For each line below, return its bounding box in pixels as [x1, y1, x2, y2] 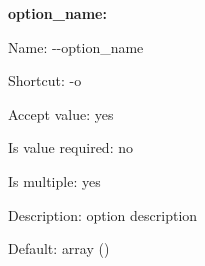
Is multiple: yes [8, 170, 101, 191]
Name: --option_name [8, 36, 144, 57]
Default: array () [8, 238, 110, 259]
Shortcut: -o [8, 70, 82, 91]
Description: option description [8, 204, 198, 225]
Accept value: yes [8, 103, 114, 124]
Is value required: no [8, 137, 133, 158]
